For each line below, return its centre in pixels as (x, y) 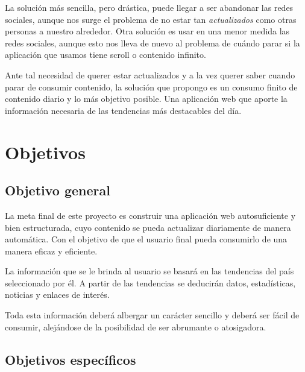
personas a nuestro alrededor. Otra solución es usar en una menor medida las (147, 31)
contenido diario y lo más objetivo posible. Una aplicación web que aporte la (146, 99)
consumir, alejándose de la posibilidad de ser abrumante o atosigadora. (136, 326)
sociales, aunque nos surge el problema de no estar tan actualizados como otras (151, 19)
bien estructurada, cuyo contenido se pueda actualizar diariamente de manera (148, 227)
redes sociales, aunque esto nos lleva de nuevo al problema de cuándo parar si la (152, 43)
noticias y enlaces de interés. (57, 295)
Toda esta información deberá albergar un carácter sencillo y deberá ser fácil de (152, 315)
